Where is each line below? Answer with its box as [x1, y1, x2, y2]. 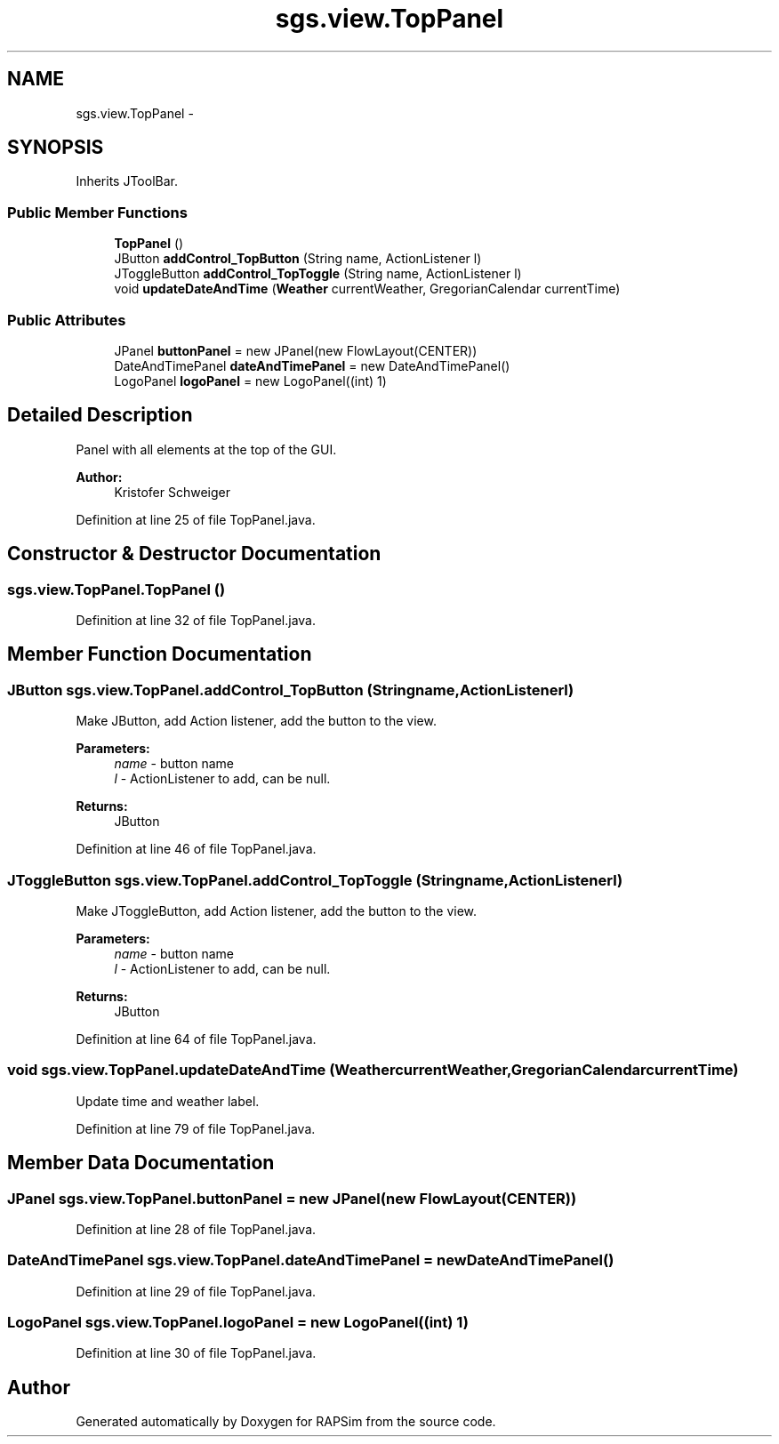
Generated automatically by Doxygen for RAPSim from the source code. [76, 1414, 496, 1430]
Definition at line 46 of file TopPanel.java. [76, 841, 317, 857]
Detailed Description [7, 404, 193, 427]
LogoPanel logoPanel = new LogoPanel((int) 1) [114, 373, 387, 389]
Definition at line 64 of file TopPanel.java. [76, 1031, 317, 1047]
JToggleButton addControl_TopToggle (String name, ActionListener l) [114, 266, 522, 282]
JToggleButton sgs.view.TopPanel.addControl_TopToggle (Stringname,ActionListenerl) [7, 870, 623, 889]
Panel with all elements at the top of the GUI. [76, 441, 337, 457]
